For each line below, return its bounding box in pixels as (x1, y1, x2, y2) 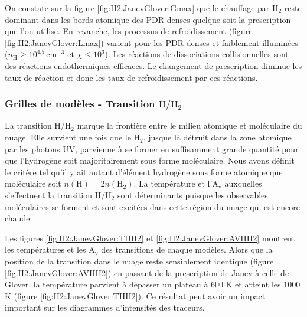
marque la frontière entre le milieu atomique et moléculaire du (77, 119, 302, 132)
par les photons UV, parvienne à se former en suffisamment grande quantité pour (5, 142, 299, 155)
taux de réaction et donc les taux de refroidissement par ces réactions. (5, 71, 258, 83)
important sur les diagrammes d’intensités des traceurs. (5, 301, 205, 313)
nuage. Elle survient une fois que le (5, 131, 131, 143)
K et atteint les (226, 278, 281, 290)
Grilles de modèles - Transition (5, 96, 155, 111)
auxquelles (224, 177, 262, 189)
